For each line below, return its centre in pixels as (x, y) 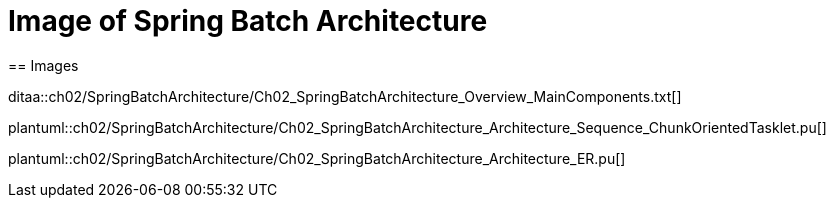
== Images (43, 65)
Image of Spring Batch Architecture (248, 21)
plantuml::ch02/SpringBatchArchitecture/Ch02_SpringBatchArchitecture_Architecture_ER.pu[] (317, 158)
